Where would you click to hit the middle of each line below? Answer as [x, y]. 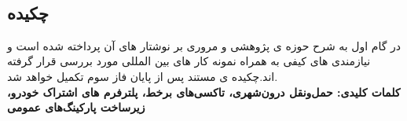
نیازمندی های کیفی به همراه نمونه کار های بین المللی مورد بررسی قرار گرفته [189, 61]
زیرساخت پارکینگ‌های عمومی [76, 107]
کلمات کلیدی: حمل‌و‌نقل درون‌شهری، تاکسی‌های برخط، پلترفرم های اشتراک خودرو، [204, 92]
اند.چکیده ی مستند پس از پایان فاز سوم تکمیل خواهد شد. [143, 76]
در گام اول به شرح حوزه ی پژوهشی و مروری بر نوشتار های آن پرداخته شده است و [204, 45]
